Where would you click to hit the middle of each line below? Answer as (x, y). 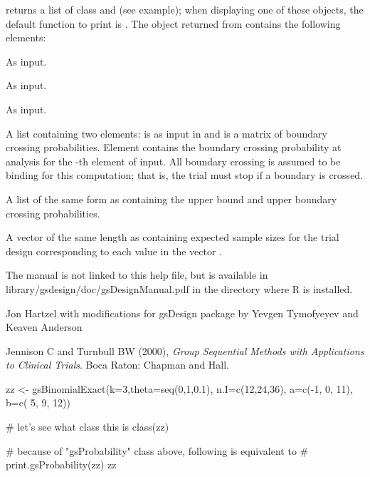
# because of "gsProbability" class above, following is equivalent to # (157, 450)
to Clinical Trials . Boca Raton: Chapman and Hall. (117, 365)
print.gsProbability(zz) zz (61, 465)
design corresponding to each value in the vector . (114, 251)
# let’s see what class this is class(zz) (88, 427)
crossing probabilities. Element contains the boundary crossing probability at (174, 147)
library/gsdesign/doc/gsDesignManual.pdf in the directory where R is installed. (179, 288)
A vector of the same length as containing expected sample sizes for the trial (173, 237)
